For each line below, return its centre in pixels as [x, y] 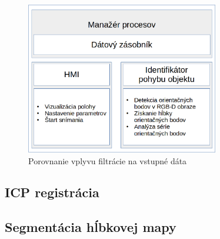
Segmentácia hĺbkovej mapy [91, 227]
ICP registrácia [52, 192]
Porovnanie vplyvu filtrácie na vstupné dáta [108, 160]
